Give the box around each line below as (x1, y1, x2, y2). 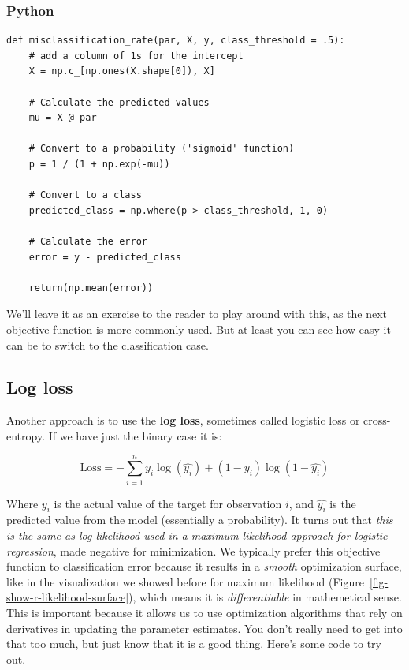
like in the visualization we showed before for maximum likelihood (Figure (6, 573, 364, 590)
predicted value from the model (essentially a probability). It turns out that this (6, 511, 393, 528)
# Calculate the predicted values (28, 96, 210, 108)
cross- (363, 412, 391, 429)
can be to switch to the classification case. (6, 336, 209, 353)
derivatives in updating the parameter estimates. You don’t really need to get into (6, 619, 403, 636)
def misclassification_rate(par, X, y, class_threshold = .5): (6, 35, 345, 47)
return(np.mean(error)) (28, 282, 154, 294)
